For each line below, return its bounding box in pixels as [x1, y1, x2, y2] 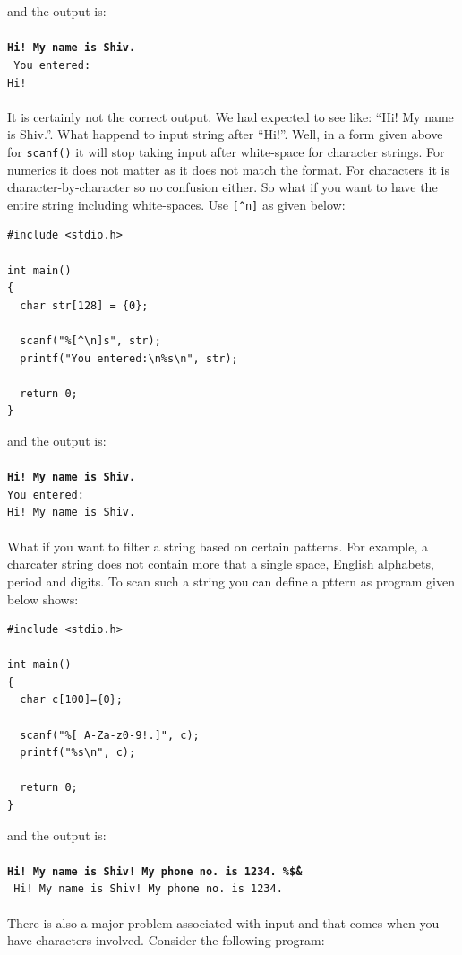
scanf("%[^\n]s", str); [20, 334, 161, 347]
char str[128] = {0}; [20, 299, 149, 312]
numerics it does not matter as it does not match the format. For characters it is [7, 160, 449, 178]
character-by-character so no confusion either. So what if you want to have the [7, 178, 438, 196]
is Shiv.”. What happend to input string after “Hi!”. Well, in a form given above [7, 125, 443, 143]
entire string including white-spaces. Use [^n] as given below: [7, 195, 346, 213]
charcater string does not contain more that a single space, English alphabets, [7, 554, 434, 573]
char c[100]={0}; [20, 693, 123, 707]
